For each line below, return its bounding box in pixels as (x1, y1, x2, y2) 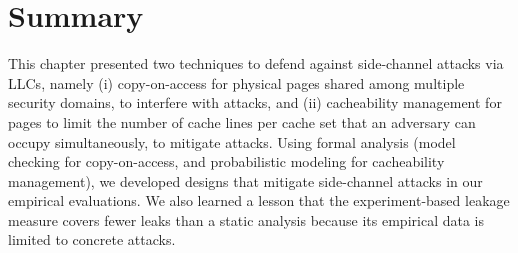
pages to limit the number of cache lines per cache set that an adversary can (8, 111, 476, 132)
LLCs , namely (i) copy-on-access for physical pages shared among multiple (8, 72, 465, 93)
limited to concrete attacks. (8, 229, 176, 250)
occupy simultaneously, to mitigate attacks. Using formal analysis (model (8, 131, 456, 152)
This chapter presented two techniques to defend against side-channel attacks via (8, 53, 504, 74)
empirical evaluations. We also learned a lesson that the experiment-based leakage (8, 190, 510, 211)
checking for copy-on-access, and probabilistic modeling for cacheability (8, 151, 445, 172)
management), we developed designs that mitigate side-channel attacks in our (8, 170, 483, 191)
